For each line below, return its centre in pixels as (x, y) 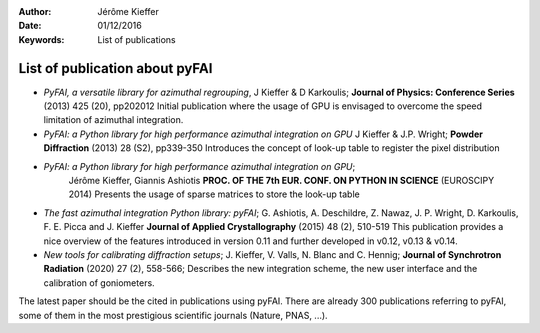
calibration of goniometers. (99, 282)
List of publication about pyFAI (115, 68)
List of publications (136, 39)
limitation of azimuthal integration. (113, 120)
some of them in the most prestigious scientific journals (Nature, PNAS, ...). (173, 315)
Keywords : (41, 39)
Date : (30, 26)
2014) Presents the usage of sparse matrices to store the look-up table (214, 194)
